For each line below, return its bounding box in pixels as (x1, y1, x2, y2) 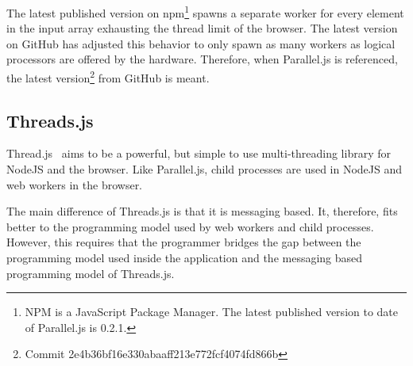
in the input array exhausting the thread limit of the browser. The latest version (6, 20, 398, 36)
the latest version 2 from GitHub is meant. (6, 67, 210, 86)
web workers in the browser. (6, 176, 143, 193)
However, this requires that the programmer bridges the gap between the (6, 234, 361, 250)
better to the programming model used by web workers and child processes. (6, 218, 374, 234)
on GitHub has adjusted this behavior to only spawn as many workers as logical (6, 35, 396, 51)
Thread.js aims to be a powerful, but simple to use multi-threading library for (6, 145, 391, 162)
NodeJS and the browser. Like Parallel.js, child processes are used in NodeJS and (6, 161, 403, 177)
